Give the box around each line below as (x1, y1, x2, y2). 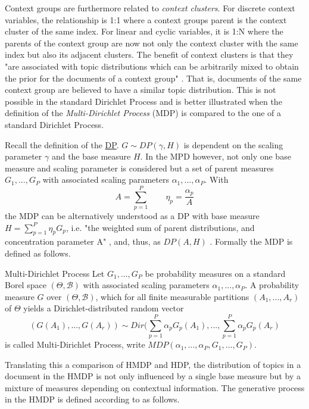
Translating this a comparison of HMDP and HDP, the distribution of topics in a (5, 358, 301, 370)
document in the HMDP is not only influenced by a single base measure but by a (5, 370, 301, 382)
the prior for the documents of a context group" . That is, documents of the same (5, 71, 302, 84)
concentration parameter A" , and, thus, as (5, 235, 161, 248)
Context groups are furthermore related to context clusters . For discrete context (5, 2, 295, 14)
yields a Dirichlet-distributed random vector (23, 302, 184, 314)
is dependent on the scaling (183, 138, 283, 151)
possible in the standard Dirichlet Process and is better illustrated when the (5, 95, 282, 107)
